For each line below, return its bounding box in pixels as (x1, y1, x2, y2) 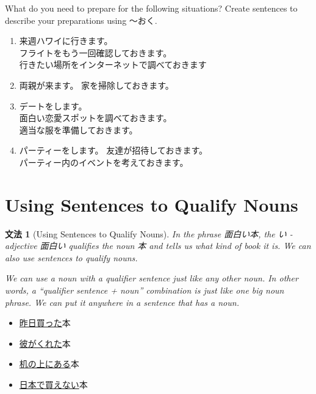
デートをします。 (19, 99, 87, 112)
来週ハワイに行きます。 (19, 34, 113, 47)
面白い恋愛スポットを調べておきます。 (19, 111, 172, 124)
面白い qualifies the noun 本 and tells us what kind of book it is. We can (40, 239, 311, 252)
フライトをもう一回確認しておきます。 (19, 46, 172, 59)
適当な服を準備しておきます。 (19, 123, 138, 136)
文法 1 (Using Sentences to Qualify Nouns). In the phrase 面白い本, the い (5, 227, 287, 240)
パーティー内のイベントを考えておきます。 (19, 155, 189, 168)
